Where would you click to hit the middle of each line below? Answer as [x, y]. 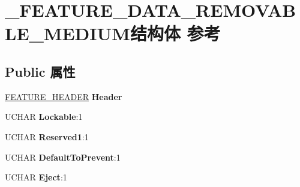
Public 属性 [40, 71]
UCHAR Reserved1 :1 [47, 136]
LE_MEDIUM [67, 33]
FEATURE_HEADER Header [64, 96]
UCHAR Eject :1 [36, 177]
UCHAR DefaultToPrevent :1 [63, 157]
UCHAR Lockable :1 [44, 117]
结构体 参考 [175, 33]
